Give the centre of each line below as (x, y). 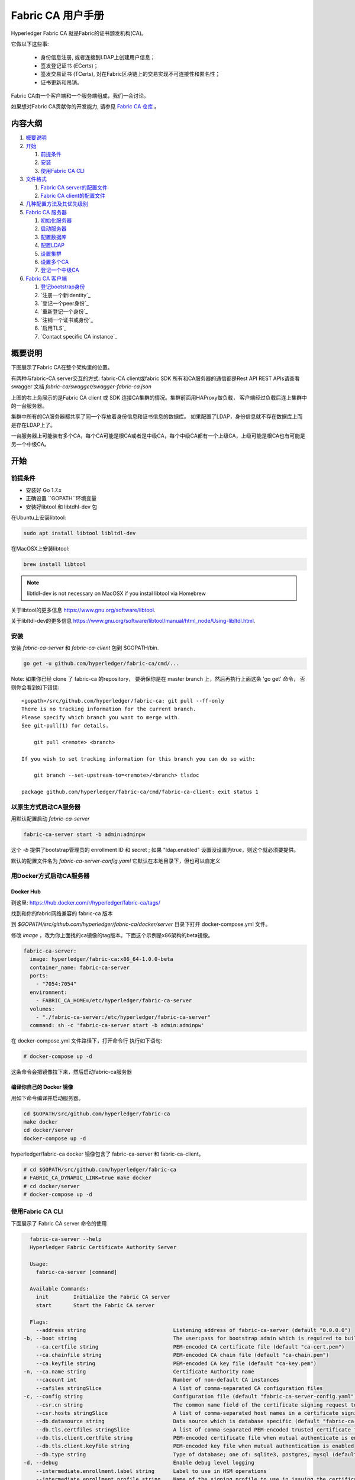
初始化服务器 (56, 221)
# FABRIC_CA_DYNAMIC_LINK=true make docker (88, 1178)
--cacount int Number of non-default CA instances (157, 1380)
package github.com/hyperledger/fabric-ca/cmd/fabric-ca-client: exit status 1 (140, 792)
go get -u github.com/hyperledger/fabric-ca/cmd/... (101, 664)
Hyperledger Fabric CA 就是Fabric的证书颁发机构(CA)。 (79, 33)
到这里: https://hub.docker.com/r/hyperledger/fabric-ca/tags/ (86, 902)
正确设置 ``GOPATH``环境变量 (61, 498)
